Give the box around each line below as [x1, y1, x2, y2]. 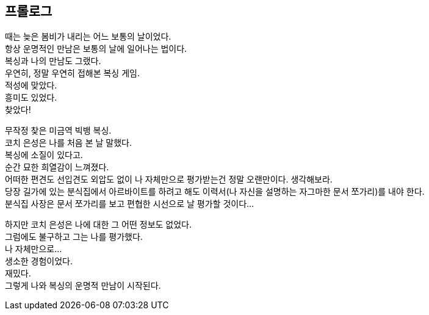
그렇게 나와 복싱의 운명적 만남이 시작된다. [5, 280, 161, 291]
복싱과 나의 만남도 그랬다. [5, 56, 101, 67]
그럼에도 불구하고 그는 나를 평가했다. [5, 231, 143, 242]
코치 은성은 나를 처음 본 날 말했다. [5, 137, 132, 148]
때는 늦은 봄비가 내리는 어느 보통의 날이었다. [5, 31, 171, 42]
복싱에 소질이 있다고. [5, 150, 83, 161]
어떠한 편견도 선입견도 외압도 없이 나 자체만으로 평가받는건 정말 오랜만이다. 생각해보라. [5, 174, 333, 185]
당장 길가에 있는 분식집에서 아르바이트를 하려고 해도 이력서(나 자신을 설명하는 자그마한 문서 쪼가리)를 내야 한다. [5, 186, 425, 197]
